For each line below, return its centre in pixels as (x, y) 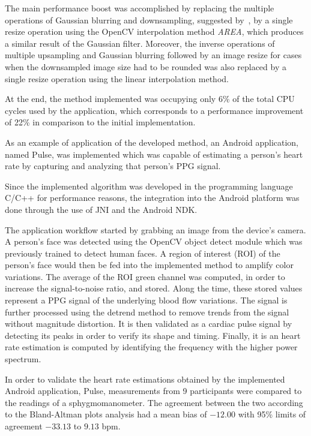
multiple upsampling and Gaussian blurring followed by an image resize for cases (153, 55)
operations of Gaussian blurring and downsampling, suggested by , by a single (149, 19)
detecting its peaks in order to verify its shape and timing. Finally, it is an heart (153, 335)
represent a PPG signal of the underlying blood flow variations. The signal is (146, 300)
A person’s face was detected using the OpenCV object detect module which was (154, 241)
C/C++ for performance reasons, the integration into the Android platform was (152, 198)
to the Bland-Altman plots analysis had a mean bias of (106, 414)
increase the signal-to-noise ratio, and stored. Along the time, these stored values (154, 288)
